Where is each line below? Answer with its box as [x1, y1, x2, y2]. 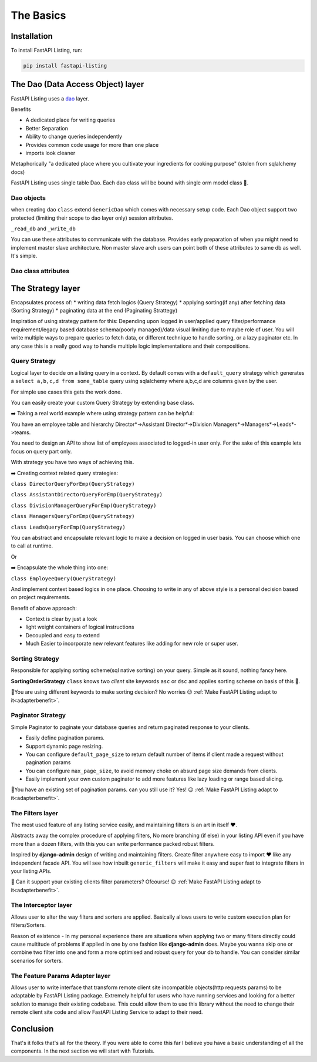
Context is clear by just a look [25, 616, 97, 623]
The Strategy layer [11, 283, 80, 293]
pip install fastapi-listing [23, 62, 107, 69]
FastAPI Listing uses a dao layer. [11, 95, 89, 102]
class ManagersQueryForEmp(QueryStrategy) [11, 513, 135, 520]
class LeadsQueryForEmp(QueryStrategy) [11, 523, 126, 530]
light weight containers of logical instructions [25, 623, 134, 631]
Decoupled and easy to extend [25, 631, 100, 638]
